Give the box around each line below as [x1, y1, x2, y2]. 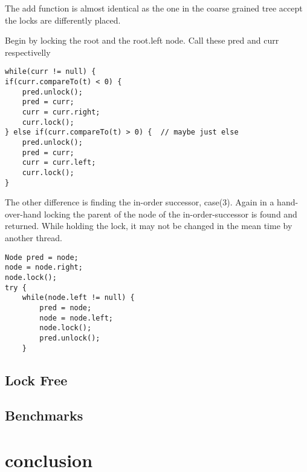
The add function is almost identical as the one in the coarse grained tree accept [5, 2, 303, 14]
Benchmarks [5, 406, 83, 425]
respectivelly [5, 45, 51, 58]
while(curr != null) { [5, 67, 96, 76]
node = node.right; [5, 263, 83, 272]
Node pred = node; [5, 253, 79, 262]
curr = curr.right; [22, 108, 100, 116]
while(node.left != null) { [22, 293, 135, 302]
